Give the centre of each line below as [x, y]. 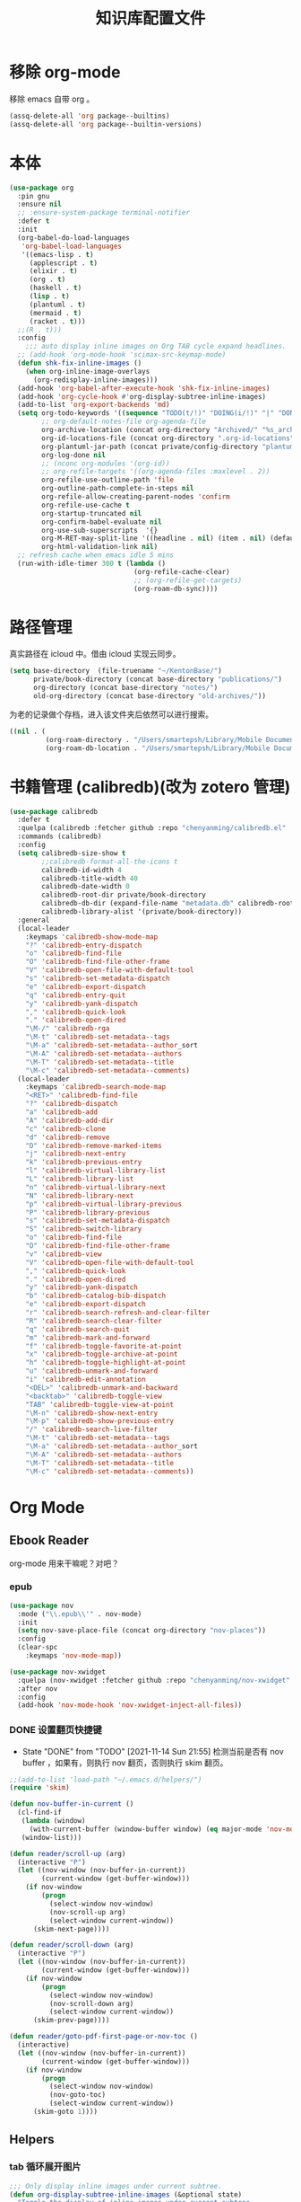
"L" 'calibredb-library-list [80, 1179]
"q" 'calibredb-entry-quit [76, 995]
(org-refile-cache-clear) [181, 571]
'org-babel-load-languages [72, 246]
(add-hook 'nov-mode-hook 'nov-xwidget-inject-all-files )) [130, 1705]
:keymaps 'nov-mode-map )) [74, 1656]
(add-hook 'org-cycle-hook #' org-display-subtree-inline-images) [142, 396]
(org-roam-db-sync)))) [176, 588]
